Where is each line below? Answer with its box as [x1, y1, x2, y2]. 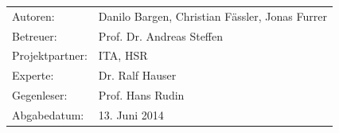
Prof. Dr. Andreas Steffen [98, 27, 224, 44]
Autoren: [12, 7, 55, 24]
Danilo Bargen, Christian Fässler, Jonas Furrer [98, 7, 327, 24]
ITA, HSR [98, 47, 148, 64]
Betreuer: [12, 27, 57, 44]
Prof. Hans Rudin [98, 87, 185, 104]
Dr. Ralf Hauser [98, 67, 177, 84]
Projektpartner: [12, 47, 88, 64]
